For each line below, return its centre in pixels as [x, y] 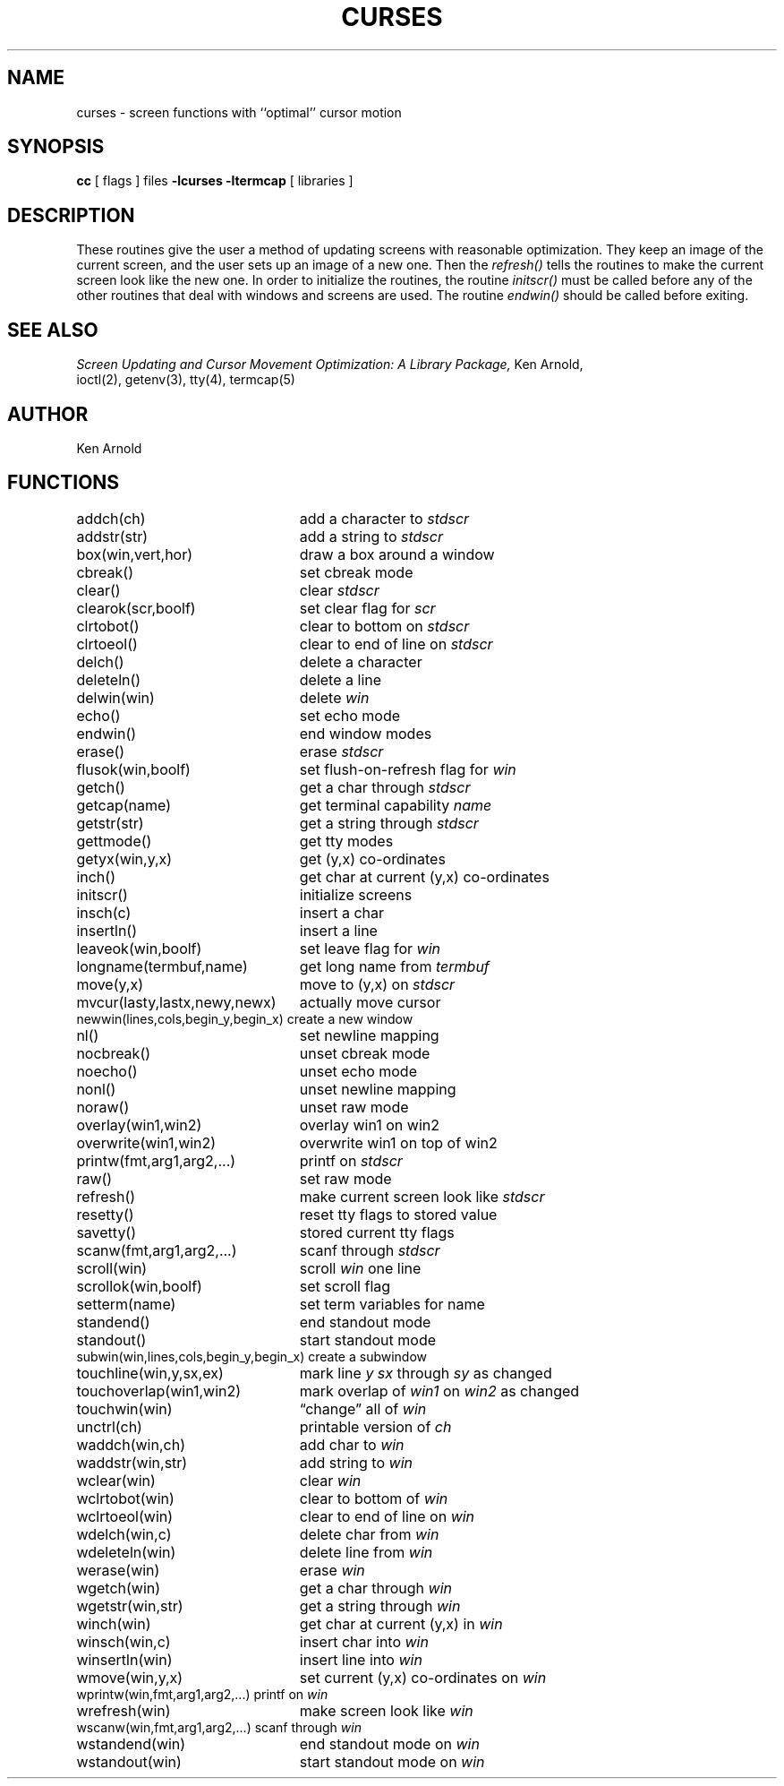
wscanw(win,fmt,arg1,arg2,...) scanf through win [219, 1727]
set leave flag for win [370, 948]
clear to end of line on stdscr [396, 644]
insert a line [338, 930]
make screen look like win [386, 1710]
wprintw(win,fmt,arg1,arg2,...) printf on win [202, 1694]
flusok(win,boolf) [133, 769]
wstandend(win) [131, 1743]
